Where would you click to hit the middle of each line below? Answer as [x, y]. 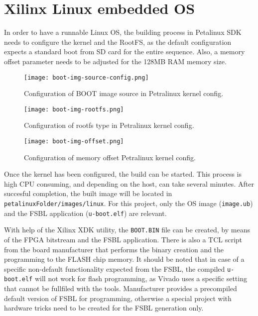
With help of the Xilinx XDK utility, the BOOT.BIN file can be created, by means [127, 230]
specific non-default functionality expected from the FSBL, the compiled [115, 268]
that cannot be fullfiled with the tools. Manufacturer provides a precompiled [121, 288]
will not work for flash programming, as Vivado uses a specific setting [141, 278]
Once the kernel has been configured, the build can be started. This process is [123, 174]
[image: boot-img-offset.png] [74, 141]
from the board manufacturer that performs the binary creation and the [114, 249]
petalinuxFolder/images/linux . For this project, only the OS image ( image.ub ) [129, 203]
